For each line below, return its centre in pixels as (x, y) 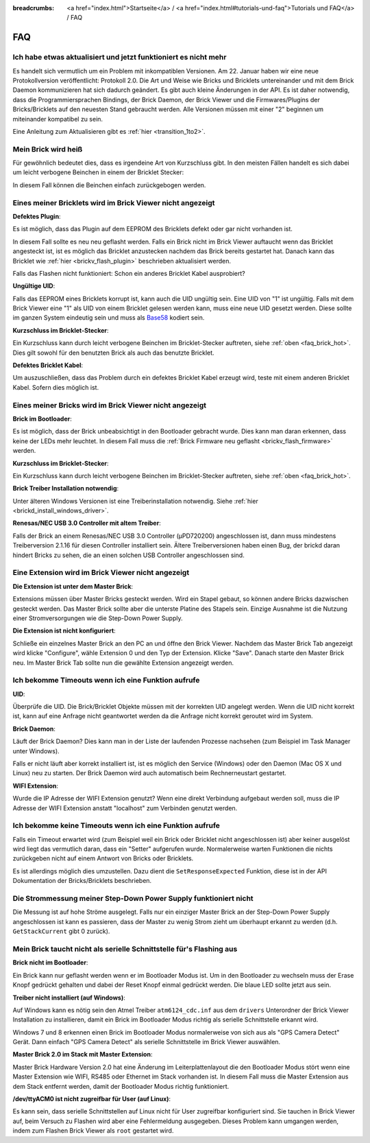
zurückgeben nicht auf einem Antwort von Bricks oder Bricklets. (103, 858)
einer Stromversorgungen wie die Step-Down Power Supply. (98, 618)
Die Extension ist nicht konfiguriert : (64, 631)
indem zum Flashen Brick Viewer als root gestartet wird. (93, 1131)
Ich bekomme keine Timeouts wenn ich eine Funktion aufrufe (116, 825)
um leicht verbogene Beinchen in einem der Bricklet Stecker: (98, 172)
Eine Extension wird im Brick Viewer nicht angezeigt (101, 573)
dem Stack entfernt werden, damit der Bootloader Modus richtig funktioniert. (121, 1086)
